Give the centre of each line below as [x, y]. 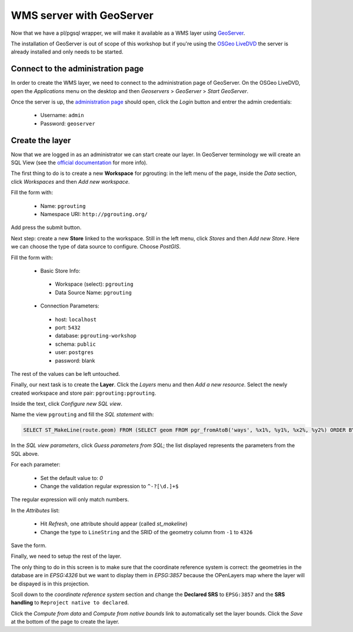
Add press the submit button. [46, 227]
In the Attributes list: [35, 510]
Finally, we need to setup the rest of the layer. [66, 556]
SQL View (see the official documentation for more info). [79, 163]
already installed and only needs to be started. [67, 52]
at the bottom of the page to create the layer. [65, 622]
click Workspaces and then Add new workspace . [70, 181]
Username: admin [62, 115]
